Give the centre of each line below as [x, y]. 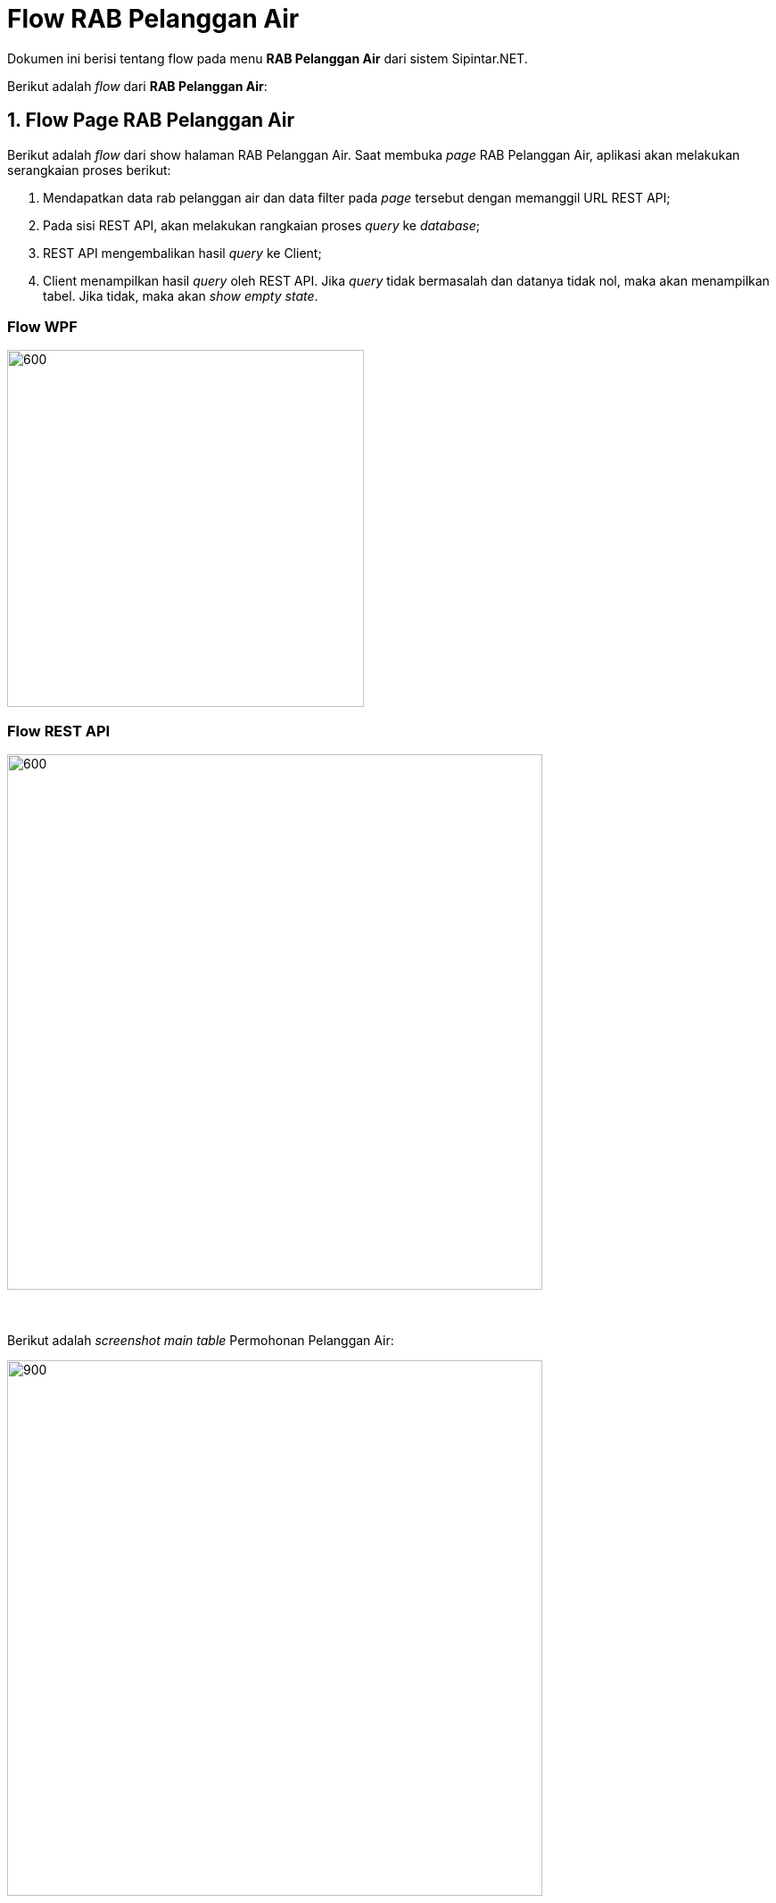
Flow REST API [59, 731]
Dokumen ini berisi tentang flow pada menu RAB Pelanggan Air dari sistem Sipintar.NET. [268, 58]
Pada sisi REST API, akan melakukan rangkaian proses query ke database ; [261, 225]
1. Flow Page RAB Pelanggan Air [151, 120]
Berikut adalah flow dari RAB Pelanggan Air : [137, 86]
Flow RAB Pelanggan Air [153, 19]
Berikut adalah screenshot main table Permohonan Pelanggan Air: [201, 1341]
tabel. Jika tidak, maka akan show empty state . [181, 295]
